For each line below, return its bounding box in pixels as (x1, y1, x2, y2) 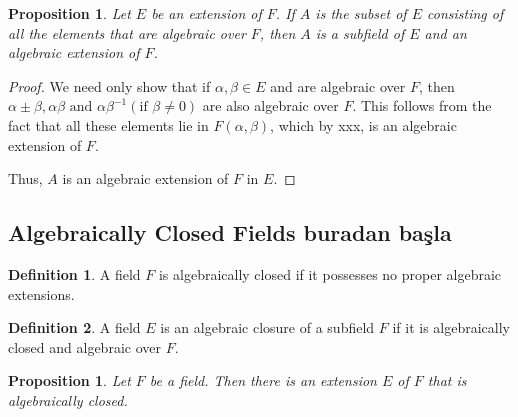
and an (424, 22, 467, 43)
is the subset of (315, 3, 407, 23)
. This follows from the (352, 95, 492, 116)
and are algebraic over (270, 75, 406, 96)
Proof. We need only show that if (8, 75, 211, 96)
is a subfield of (315, 22, 405, 43)
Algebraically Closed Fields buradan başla (8, 217, 452, 248)
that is (427, 370, 467, 391)
